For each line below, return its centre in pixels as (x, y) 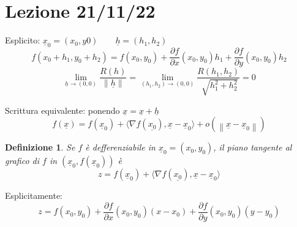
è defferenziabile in (120, 147)
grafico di (22, 161)
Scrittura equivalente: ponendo (62, 110)
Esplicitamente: (34, 195)
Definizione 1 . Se (40, 147)
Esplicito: (23, 40)
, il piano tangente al (253, 147)
